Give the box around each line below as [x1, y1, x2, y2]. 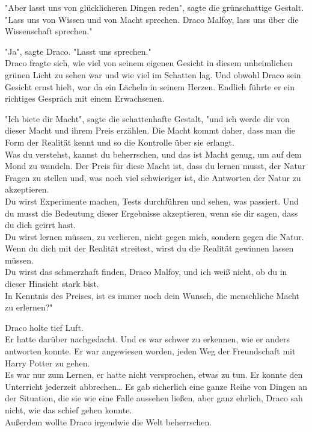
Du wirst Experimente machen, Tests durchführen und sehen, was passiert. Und [5, 194, 299, 207]
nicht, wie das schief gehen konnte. [5, 404, 132, 416]
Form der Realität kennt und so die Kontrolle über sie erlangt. [5, 135, 234, 148]
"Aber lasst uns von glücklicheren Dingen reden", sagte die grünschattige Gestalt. [5, 1, 304, 13]
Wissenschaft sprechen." [5, 25, 93, 37]
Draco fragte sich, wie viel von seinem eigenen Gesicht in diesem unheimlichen [5, 57, 293, 69]
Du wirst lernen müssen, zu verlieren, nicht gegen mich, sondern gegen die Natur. [5, 230, 304, 242]
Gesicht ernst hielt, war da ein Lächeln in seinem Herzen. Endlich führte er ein [5, 80, 295, 93]
